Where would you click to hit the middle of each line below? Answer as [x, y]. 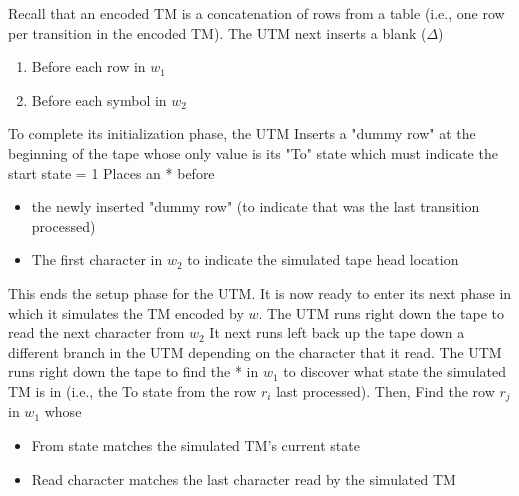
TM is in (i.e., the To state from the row [132, 390]
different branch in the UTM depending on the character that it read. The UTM [255, 351]
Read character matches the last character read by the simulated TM [243, 478]
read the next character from [96, 332]
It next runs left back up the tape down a [337, 332]
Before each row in [88, 66]
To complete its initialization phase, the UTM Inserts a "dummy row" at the [242, 133]
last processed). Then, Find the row [385, 390]
